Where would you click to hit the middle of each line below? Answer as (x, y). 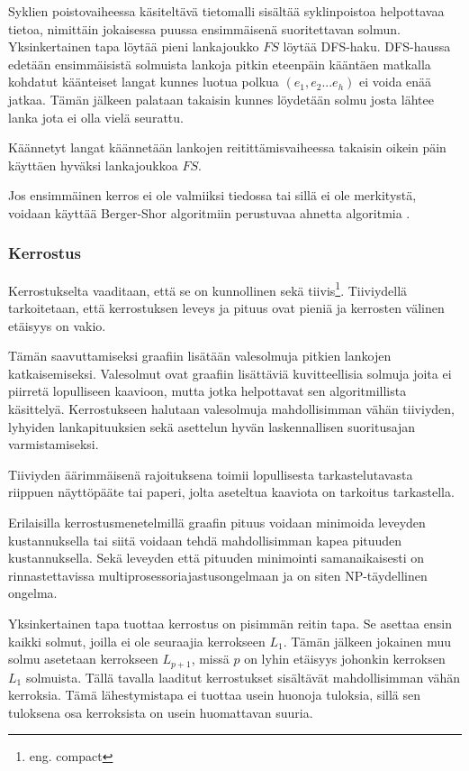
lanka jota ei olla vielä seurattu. (96, 117)
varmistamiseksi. (54, 444)
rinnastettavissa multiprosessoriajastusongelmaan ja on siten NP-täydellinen (218, 575)
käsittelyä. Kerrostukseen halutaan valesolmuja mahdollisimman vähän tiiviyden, (231, 408)
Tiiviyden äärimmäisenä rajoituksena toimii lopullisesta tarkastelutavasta (211, 474)
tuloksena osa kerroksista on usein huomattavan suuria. (161, 712)
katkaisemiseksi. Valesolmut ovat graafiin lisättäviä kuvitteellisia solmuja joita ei (230, 373)
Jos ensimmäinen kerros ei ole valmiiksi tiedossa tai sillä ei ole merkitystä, (212, 195)
